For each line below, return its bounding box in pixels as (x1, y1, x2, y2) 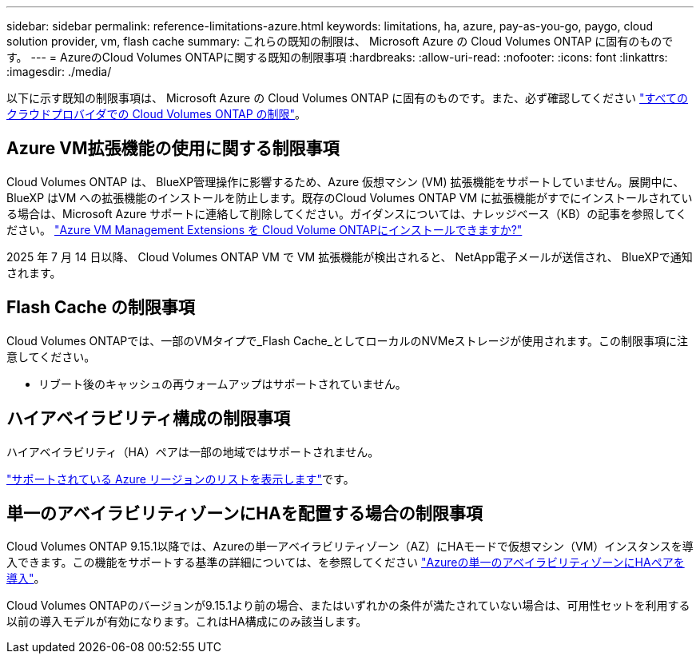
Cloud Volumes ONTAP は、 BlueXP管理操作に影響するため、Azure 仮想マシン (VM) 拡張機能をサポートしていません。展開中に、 (6, 174, 685, 189)
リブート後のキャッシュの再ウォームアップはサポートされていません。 (38, 376, 407, 391)
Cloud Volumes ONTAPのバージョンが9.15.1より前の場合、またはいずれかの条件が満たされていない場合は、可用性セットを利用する (6, 598, 690, 613)
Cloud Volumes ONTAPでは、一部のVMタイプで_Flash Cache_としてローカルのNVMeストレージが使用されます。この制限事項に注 (6, 333, 688, 348)
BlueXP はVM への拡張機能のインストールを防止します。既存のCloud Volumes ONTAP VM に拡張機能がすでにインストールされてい (6, 190, 693, 205)
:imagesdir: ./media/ (6, 65, 112, 78)
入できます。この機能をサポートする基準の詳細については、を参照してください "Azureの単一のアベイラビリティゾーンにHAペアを (6, 555, 685, 570)
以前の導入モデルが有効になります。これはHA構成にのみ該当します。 (6, 614, 368, 629)
